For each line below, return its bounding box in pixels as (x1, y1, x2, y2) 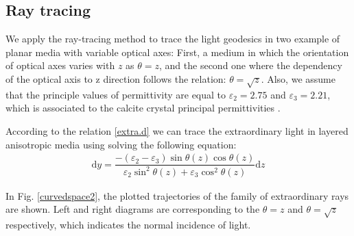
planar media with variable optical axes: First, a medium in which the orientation (5, 44, 349, 59)
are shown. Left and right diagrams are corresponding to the (5, 202, 260, 216)
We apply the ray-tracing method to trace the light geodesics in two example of (5, 31, 340, 46)
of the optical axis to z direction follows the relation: (5, 71, 226, 86)
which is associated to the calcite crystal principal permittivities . (5, 101, 281, 115)
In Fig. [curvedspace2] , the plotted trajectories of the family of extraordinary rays (5, 188, 349, 202)
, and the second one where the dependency (159, 58, 342, 73)
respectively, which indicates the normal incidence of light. (5, 217, 251, 231)
